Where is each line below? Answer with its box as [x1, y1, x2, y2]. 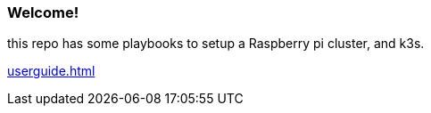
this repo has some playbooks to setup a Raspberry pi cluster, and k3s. [7, 36, 425, 52]
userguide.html [7, 63, 95, 79]
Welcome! [7, 4, 79, 21]
